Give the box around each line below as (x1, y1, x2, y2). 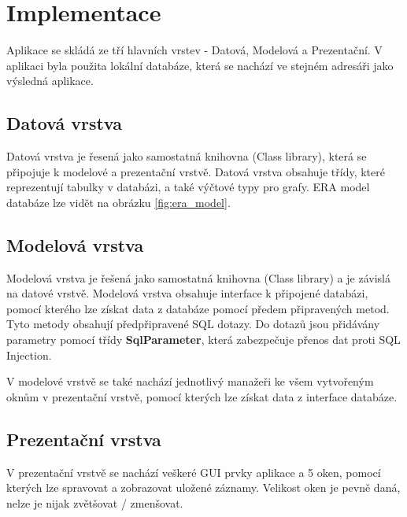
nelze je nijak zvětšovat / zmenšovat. (6, 494, 183, 511)
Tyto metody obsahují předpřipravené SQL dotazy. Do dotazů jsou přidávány (6, 316, 380, 332)
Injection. (6, 346, 52, 363)
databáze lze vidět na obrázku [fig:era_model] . (6, 194, 231, 210)
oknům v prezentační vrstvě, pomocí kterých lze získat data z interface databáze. (6, 388, 398, 404)
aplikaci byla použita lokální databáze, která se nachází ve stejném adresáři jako (6, 57, 394, 73)
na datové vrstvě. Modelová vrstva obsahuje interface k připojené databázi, (6, 285, 368, 301)
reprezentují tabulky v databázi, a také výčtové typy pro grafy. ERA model (6, 179, 370, 195)
